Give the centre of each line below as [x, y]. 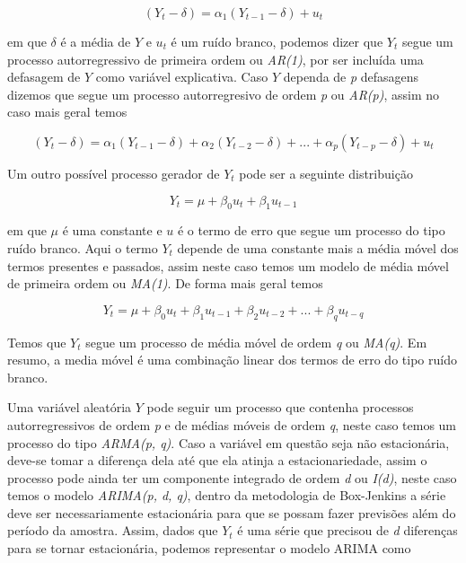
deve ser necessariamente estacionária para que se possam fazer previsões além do [232, 512]
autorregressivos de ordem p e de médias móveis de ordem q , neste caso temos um [232, 424]
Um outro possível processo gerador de [114, 173]
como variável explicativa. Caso [182, 77]
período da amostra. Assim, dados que [113, 530]
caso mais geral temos [67, 112]
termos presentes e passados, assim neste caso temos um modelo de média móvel [228, 265]
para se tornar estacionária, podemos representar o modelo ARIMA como [209, 548]
